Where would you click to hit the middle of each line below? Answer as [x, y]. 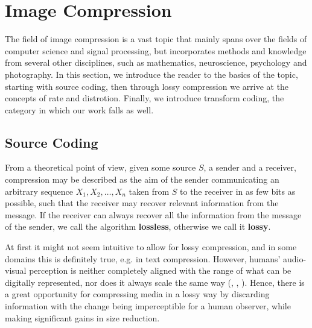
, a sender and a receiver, [250, 167]
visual [16, 270]
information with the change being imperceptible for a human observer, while [148, 306]
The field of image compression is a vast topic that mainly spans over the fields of [156, 39]
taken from [149, 191]
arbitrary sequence [39, 191]
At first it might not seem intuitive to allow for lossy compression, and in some [151, 247]
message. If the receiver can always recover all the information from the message [153, 214]
